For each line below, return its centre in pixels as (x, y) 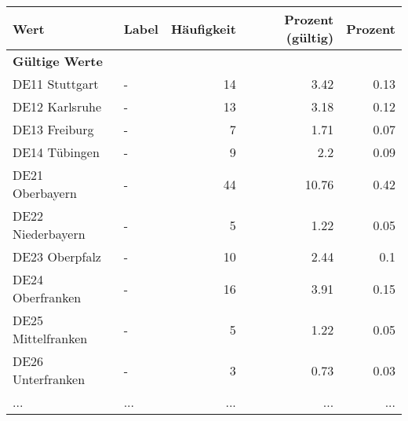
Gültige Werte (58, 61)
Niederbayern (49, 234)
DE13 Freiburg (53, 129)
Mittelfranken (50, 338)
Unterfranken (49, 379)
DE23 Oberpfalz (57, 256)
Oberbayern (45, 193)
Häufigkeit (203, 28)
